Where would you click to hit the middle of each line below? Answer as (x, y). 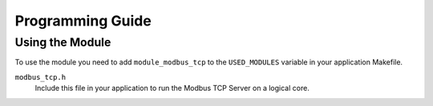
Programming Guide (83, 21)
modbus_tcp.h (40, 77)
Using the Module (63, 42)
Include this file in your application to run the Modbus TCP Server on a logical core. (172, 88)
